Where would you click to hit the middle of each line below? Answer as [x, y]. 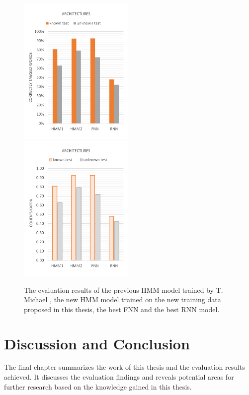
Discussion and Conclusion [97, 343]
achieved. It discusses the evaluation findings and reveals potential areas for [119, 377]
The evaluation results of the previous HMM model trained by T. [124, 290]
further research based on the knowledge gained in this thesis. [98, 386]
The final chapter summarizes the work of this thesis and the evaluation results [124, 367]
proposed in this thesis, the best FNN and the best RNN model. [122, 309]
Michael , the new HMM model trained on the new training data [123, 299]
